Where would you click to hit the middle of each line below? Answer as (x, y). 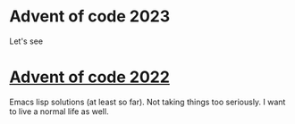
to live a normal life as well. (59, 111)
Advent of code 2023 (90, 17)
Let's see (26, 41)
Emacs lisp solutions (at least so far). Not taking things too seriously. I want (147, 102)
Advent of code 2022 (89, 77)
